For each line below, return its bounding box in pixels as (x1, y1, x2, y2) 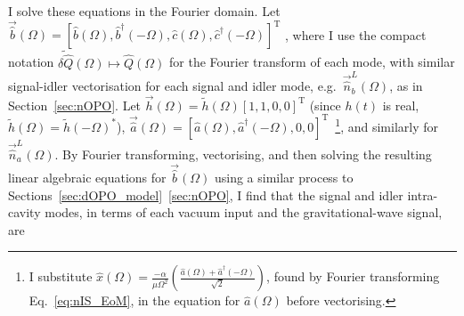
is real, (382, 95, 419, 114)
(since (309, 95, 341, 114)
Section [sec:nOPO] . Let (8, 95, 142, 114)
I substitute (28, 267, 93, 286)
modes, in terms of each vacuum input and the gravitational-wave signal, (45, 203, 443, 222)
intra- (407, 185, 438, 204)
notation (8, 53, 54, 71)
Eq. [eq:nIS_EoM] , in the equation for (28, 291, 240, 310)
